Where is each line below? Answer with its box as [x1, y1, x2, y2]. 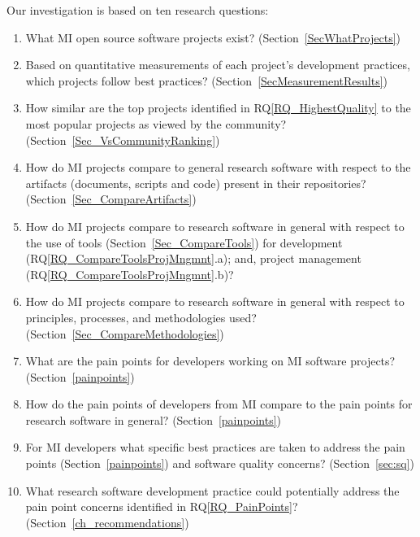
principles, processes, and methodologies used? [25, 308, 257, 325]
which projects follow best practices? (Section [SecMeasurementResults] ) [25, 72, 388, 89]
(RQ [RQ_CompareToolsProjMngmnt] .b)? [25, 265, 234, 282]
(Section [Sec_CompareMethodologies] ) [25, 325, 224, 342]
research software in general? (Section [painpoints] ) [25, 411, 282, 428]
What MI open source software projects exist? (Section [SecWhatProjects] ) [25, 28, 401, 46]
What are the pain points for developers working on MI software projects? [25, 352, 396, 369]
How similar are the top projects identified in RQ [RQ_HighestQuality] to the [25, 99, 411, 116]
